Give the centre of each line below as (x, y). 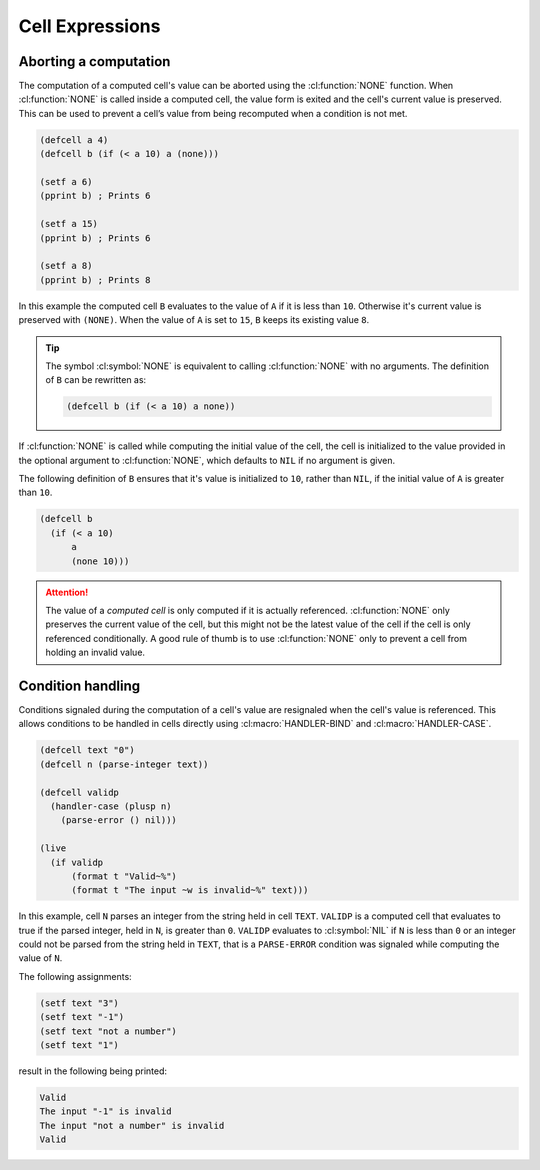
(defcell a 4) (74, 139)
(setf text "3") (79, 1003)
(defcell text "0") (87, 750)
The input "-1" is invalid (105, 1111)
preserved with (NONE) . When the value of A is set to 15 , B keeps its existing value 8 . (194, 320)
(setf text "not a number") (108, 1031)
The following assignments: (75, 976)
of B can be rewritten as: (96, 380)
